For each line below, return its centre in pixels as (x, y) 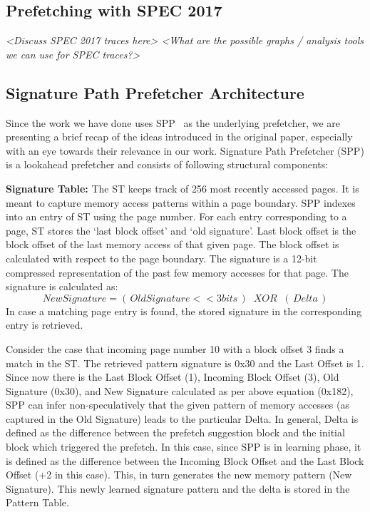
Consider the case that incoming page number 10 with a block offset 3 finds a (175, 348)
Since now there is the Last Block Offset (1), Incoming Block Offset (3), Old (173, 377)
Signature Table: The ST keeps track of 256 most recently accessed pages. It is (183, 188)
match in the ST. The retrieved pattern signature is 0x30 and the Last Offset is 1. (185, 363)
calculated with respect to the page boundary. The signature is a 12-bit (161, 258)
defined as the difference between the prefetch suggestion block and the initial (175, 432)
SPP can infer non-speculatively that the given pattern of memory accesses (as (178, 405)
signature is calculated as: (62, 286)
